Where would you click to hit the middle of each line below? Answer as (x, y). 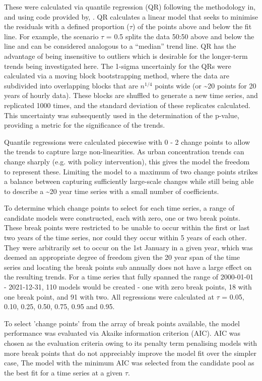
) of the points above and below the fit (192, 26)
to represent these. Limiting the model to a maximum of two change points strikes (131, 171)
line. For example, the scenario (51, 36)
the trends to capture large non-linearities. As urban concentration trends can (124, 152)
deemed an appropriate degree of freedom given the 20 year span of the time (122, 257)
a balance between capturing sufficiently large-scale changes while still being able (129, 181)
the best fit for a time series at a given (63, 372)
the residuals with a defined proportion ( (67, 26)
